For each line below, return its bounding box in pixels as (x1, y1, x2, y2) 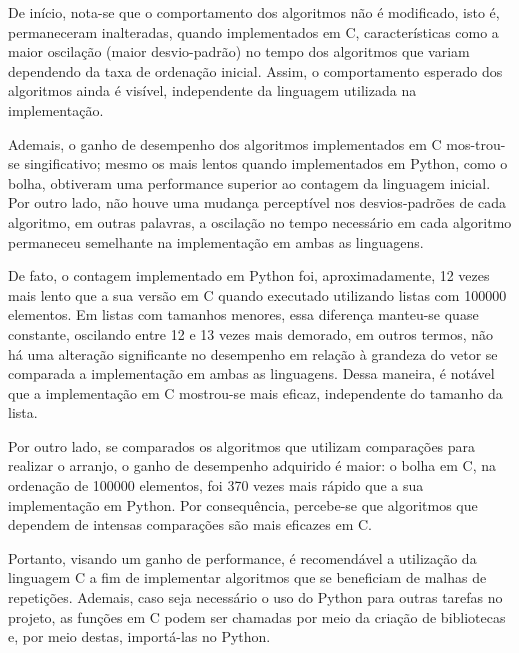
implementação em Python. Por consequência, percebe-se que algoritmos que (8, 494, 478, 515)
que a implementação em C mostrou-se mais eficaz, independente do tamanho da (8, 382, 503, 403)
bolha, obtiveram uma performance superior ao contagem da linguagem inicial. (8, 172, 491, 193)
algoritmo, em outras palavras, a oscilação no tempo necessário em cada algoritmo (8, 211, 512, 232)
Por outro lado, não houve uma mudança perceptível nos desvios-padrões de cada (8, 192, 507, 213)
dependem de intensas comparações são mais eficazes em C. (8, 514, 373, 535)
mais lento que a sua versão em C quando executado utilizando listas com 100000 (8, 284, 507, 305)
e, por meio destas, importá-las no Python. (8, 626, 271, 647)
